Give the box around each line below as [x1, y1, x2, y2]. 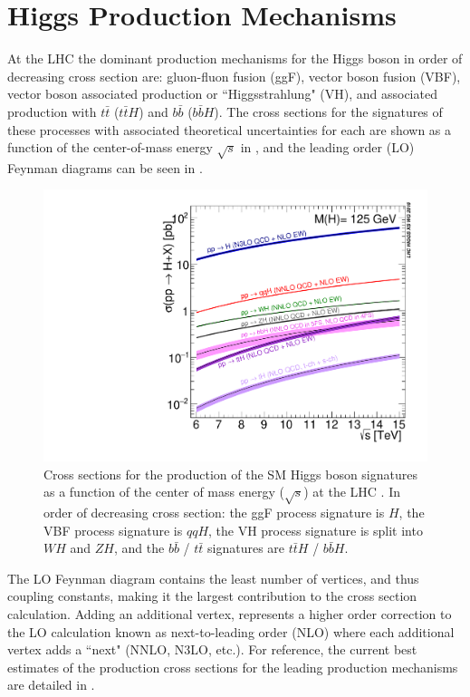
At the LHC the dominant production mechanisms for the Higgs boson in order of [7, 49, 463, 68]
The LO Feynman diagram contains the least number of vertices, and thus [7, 568, 419, 587]
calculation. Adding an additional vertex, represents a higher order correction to [7, 605, 452, 624]
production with [7, 102, 97, 121]
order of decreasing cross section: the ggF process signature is [43, 503, 385, 522]
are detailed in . [7, 675, 95, 694]
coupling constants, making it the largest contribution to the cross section [7, 586, 417, 605]
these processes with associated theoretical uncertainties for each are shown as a [7, 120, 452, 139]
